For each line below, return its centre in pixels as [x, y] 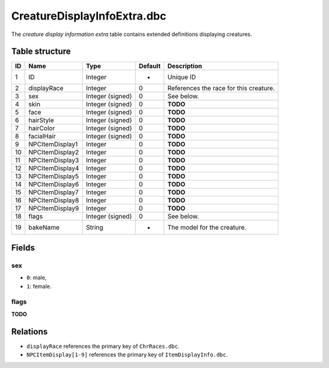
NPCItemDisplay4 [54, 168]
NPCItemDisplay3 [54, 161]
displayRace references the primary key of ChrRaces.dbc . [103, 346]
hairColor [42, 128]
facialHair [42, 136]
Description [185, 66]
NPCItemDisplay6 [54, 184]
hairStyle [41, 120]
